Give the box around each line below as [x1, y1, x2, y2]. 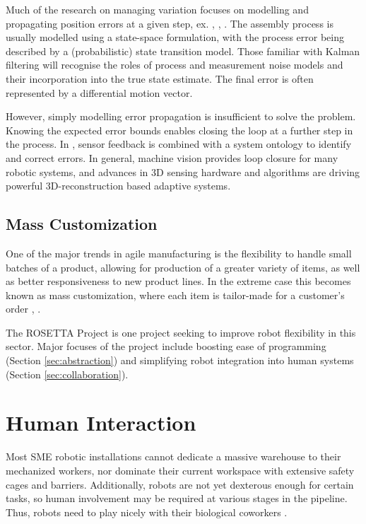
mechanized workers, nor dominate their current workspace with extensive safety [6, 462, 355, 477]
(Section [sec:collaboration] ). [6, 366, 129, 381]
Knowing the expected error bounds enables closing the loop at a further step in [6, 122, 353, 137]
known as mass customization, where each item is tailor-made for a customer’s [6, 287, 345, 302]
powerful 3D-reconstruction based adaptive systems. [6, 178, 231, 193]
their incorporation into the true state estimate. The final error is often [6, 71, 314, 86]
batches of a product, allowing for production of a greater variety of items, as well [6, 260, 360, 274]
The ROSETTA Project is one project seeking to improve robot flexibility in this [6, 325, 356, 339]
